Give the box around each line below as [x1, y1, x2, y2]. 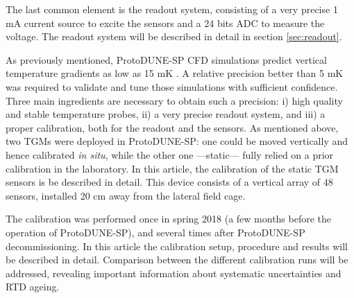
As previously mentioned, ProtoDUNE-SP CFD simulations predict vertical [6, 52, 327, 67]
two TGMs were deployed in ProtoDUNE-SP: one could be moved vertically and [6, 134, 348, 148]
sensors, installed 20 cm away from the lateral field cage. [6, 188, 246, 202]
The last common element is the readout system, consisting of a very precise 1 [6, 2, 338, 16]
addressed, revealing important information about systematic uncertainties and [6, 265, 342, 280]
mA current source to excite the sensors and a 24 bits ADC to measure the [6, 15, 325, 30]
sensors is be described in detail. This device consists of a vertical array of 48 [6, 175, 333, 189]
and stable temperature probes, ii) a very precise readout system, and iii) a [6, 107, 326, 121]
